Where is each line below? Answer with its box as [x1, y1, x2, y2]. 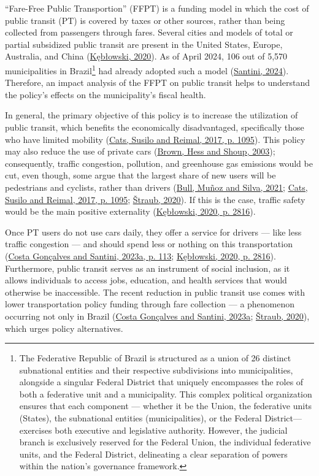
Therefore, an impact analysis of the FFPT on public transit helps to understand [5, 76, 310, 89]
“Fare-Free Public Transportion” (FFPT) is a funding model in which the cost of [5, 2, 309, 14]
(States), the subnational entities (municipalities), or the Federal [19, 412, 262, 424]
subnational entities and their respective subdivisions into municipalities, [19, 363, 293, 376]
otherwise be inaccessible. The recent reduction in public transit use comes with [5, 285, 306, 298]
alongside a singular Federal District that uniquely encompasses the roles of [19, 375, 304, 388]
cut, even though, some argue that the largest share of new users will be [5, 169, 276, 182]
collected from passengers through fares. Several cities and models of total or [5, 26, 293, 39]
